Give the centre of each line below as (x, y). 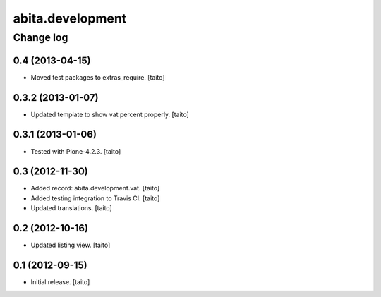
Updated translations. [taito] (71, 208)
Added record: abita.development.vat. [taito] (95, 188)
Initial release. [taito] (60, 282)
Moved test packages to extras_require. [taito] (98, 77)
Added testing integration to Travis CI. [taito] (95, 198)
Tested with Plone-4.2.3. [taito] (76, 151)
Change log (41, 37)
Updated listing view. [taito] (71, 245)
